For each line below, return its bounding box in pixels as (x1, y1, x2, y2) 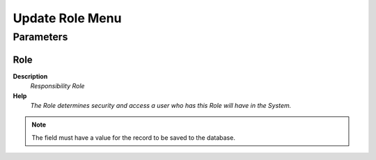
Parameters (13, 31, 68, 43)
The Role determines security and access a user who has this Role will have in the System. (30, 101, 292, 109)
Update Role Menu (13, 10, 122, 26)
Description (13, 72, 48, 80)
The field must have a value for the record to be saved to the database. (31, 133, 236, 142)
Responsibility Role (30, 82, 85, 90)
